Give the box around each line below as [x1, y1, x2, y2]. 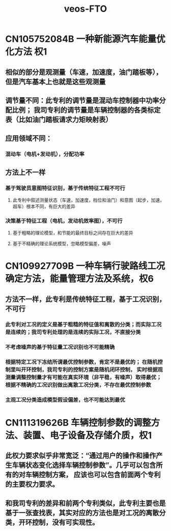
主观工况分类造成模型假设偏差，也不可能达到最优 [5, 396, 126, 403]
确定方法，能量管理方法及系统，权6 [5, 273, 154, 285]
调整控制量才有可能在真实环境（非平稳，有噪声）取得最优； [15, 373, 162, 380]
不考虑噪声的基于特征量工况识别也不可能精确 [5, 343, 115, 350]
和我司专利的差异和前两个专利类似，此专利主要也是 [5, 499, 166, 508]
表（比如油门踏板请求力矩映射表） [5, 115, 112, 124]
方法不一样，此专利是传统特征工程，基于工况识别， [5, 294, 166, 303]
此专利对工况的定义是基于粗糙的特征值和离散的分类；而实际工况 [5, 321, 162, 328]
